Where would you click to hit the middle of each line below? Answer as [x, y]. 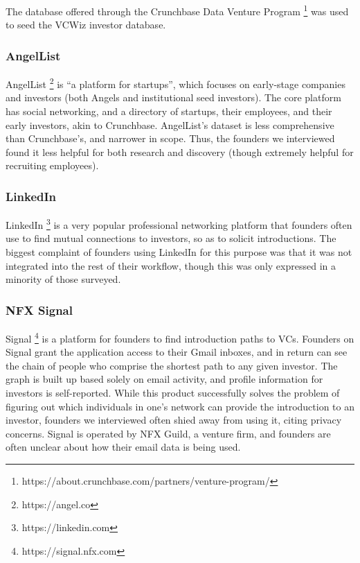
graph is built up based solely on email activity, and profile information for [164, 379]
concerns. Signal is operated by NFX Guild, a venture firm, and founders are [168, 433]
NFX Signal [39, 310]
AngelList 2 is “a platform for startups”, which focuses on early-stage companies [175, 83]
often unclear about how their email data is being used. [123, 447]
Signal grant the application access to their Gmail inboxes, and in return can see [177, 352]
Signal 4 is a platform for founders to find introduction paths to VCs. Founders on [180, 337]
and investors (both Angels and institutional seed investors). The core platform [173, 97]
